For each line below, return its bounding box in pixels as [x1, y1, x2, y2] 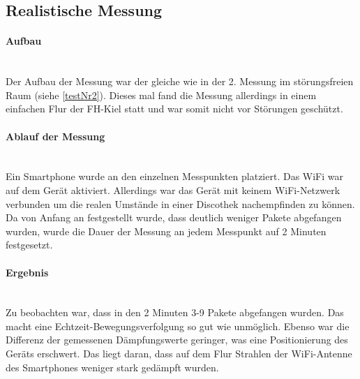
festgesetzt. [6, 237, 53, 252]
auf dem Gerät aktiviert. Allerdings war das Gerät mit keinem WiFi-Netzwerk [6, 182, 340, 197]
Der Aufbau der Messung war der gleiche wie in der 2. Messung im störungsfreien [6, 74, 354, 89]
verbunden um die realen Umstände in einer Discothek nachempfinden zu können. [6, 196, 355, 211]
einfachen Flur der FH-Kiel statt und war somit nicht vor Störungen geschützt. [6, 101, 343, 116]
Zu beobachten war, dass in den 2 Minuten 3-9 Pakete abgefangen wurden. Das [6, 305, 344, 320]
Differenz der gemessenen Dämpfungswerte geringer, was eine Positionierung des [6, 332, 348, 347]
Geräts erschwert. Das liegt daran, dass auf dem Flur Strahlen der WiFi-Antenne [6, 346, 352, 361]
